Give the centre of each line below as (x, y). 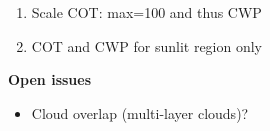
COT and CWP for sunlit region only (147, 45)
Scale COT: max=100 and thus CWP (146, 12)
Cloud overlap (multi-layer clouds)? (140, 112)
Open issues (50, 79)
